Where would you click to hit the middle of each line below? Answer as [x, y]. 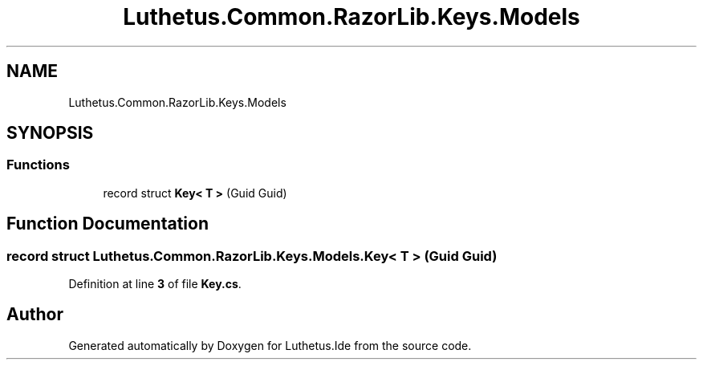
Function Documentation [108, 224]
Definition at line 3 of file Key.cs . [155, 284]
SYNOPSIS [50, 133]
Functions [38, 165]
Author [35, 315]
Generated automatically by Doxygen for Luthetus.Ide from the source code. [270, 345]
